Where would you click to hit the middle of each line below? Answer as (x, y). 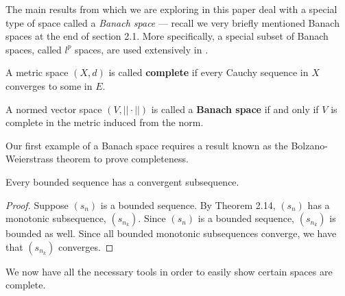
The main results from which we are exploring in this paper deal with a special (171, 9)
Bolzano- (309, 145)
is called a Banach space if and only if (235, 109)
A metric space (37, 72)
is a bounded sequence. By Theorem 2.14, (188, 205)
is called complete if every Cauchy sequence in (209, 72)
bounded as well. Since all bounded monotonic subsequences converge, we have (171, 233)
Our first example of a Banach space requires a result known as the (147, 145)
